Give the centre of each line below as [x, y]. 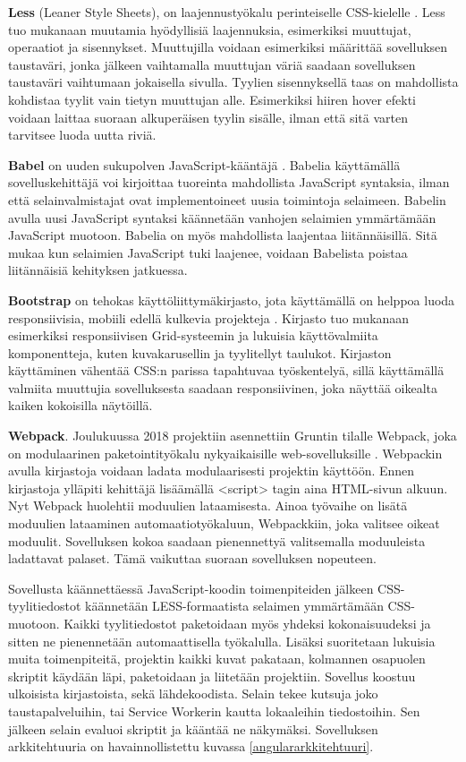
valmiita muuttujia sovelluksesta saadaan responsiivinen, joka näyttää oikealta [223, 387]
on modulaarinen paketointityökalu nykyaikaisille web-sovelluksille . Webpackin [225, 453]
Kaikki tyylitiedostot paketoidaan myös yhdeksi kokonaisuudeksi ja [247, 623]
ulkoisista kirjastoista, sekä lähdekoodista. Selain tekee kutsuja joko [193, 694]
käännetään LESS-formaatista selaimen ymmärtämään [234, 606]
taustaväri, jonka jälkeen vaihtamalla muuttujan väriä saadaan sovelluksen [212, 64]
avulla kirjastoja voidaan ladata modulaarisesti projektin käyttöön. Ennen [212, 471]
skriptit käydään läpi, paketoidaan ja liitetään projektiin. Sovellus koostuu [212, 676]
